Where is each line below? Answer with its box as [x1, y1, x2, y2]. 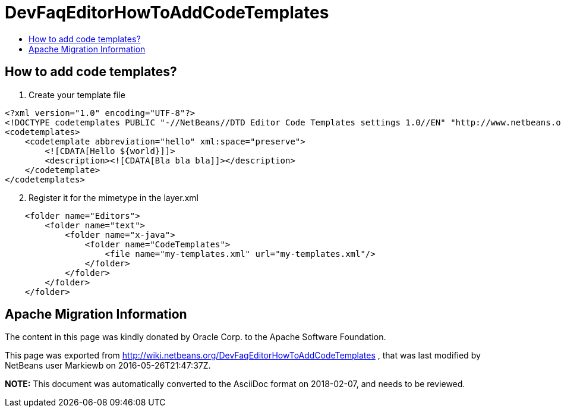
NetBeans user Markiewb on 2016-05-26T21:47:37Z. [5, 360, 211, 371]
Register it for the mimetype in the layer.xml [29, 192, 198, 203]
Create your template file [29, 89, 125, 100]
